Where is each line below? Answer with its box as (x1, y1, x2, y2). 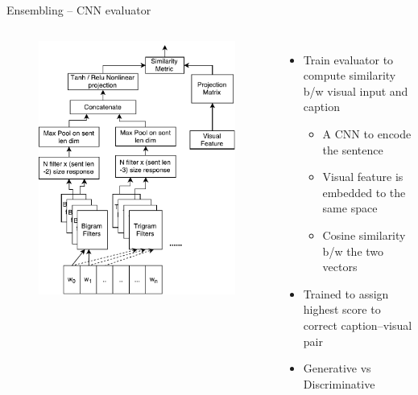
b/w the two (322, 242, 384, 259)
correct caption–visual (303, 316, 412, 333)
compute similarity (303, 67, 396, 84)
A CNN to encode (322, 125, 412, 142)
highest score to (303, 301, 381, 318)
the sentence (322, 141, 383, 158)
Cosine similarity (322, 226, 406, 243)
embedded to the (322, 183, 406, 200)
